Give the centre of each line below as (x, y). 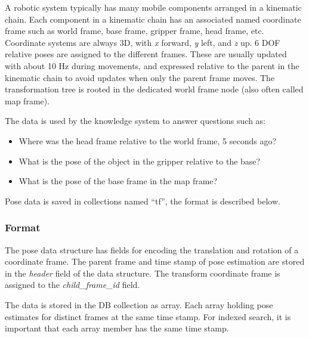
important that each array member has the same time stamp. (117, 328)
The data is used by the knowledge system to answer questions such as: (135, 121)
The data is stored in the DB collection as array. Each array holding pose (139, 304)
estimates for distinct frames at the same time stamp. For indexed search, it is (148, 316)
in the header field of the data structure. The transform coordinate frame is (143, 273)
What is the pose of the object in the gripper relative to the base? (140, 161)
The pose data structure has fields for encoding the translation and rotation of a (152, 249)
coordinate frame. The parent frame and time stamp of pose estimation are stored (155, 261)
